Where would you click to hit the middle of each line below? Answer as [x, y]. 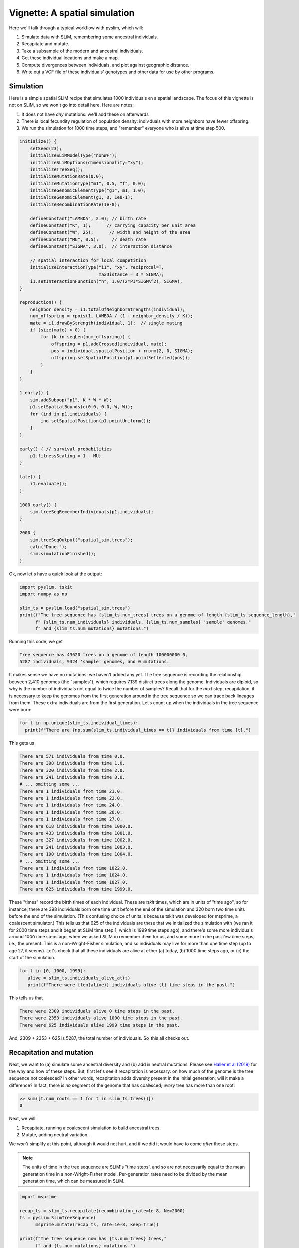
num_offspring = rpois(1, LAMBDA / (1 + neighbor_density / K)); [112, 316]
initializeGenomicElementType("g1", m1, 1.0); [88, 190]
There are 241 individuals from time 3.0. [72, 777]
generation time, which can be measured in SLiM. [74, 1181]
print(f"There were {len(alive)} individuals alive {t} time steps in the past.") [131, 985]
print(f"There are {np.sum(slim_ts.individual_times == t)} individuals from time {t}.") [138, 730]
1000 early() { [38, 505]
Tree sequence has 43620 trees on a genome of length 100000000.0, [104, 655]
